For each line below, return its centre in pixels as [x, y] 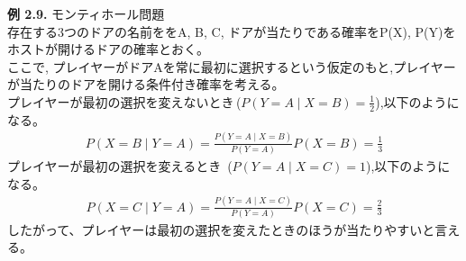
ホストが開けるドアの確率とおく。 [108, 49]
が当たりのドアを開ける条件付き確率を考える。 [146, 84]
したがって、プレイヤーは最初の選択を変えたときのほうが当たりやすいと [221, 229]
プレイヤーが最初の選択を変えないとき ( [124, 101]
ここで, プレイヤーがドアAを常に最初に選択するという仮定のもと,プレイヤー [232, 66]
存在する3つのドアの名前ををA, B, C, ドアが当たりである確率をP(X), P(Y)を [232, 31]
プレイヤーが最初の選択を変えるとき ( [120, 166]
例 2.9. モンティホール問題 [86, 13]
